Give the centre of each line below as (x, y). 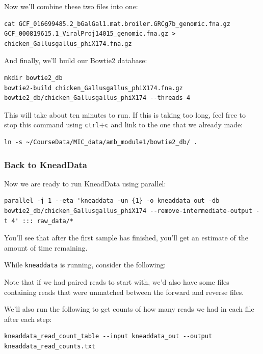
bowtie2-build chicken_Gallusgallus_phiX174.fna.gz (94, 88)
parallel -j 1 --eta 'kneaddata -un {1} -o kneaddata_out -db (112, 201)
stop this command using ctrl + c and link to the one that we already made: (124, 125)
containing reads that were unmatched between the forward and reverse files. (124, 292)
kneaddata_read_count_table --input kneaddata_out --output (108, 336)
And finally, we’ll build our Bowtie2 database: (76, 60)
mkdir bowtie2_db (33, 78)
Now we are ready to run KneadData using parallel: (85, 183)
